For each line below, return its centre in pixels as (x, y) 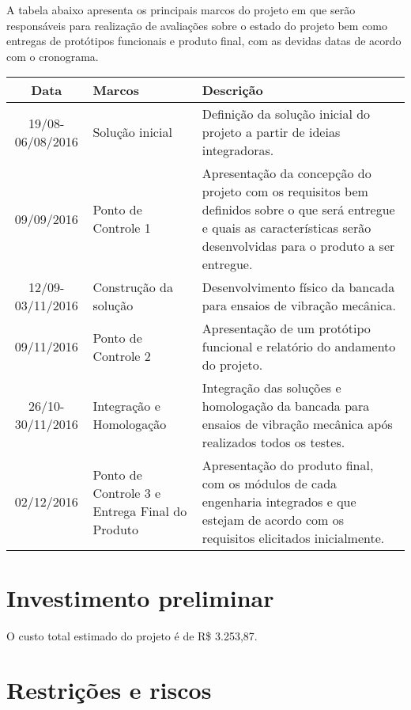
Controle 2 (122, 355)
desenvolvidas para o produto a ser (298, 246)
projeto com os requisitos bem (285, 192)
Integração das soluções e (271, 388)
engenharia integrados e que (279, 502)
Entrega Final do (140, 511)
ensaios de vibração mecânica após (297, 424)
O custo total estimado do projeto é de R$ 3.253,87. (132, 635)
